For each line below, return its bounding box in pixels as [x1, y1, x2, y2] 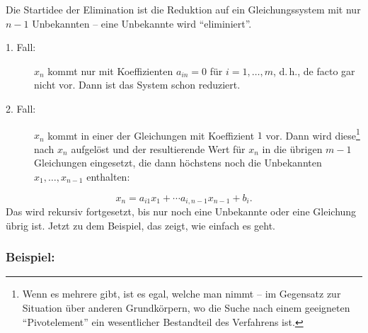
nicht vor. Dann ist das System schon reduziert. [34, 77, 241, 92]
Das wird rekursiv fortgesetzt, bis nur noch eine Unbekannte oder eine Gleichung [6, 204, 357, 219]
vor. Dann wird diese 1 [265, 125, 360, 142]
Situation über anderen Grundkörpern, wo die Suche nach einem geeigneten [22, 300, 350, 315]
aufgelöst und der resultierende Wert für [71, 141, 246, 156]
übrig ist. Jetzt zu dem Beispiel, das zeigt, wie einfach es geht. [6, 218, 276, 232]
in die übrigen [262, 141, 323, 156]
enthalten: [86, 169, 130, 184]
